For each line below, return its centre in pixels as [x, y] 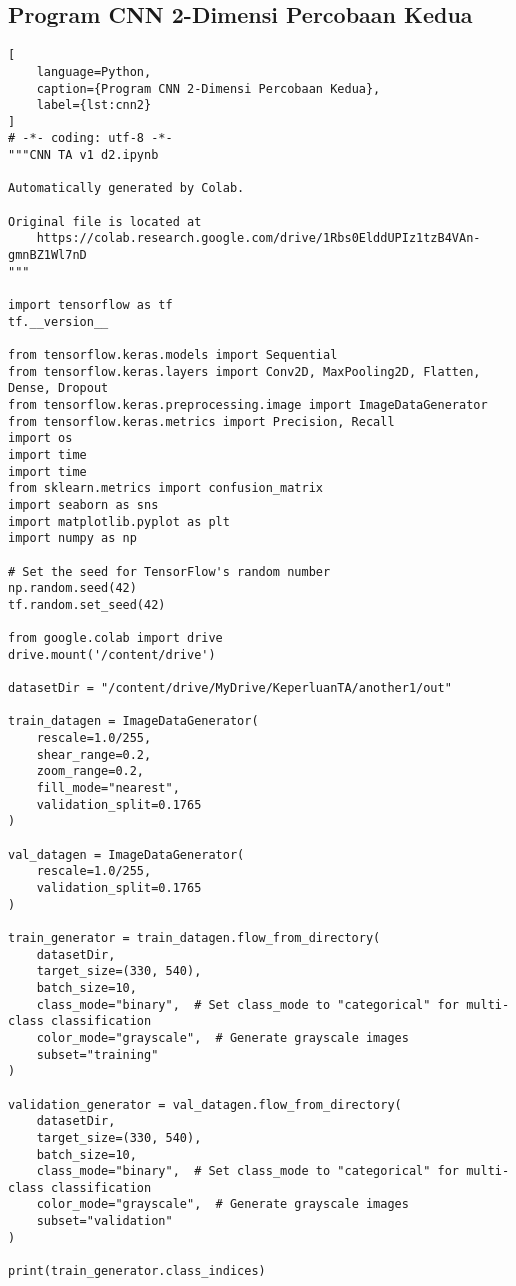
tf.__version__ [58, 321]
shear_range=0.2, [94, 754]
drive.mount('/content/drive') [112, 654]
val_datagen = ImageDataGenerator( [126, 854]
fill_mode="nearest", [108, 788]
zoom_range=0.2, [90, 771]
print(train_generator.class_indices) [137, 1271]
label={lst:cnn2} [94, 105]
